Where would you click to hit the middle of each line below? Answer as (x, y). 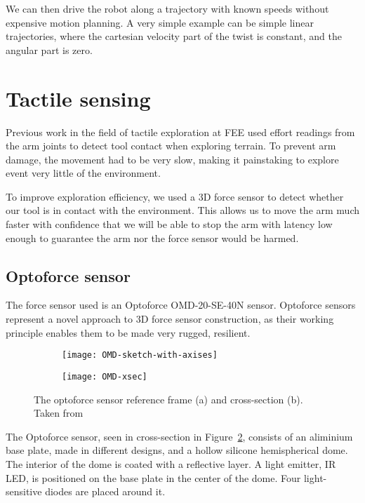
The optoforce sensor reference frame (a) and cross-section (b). (168, 399)
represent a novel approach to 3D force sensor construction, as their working (170, 319)
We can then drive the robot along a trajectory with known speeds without (167, 8)
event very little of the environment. (83, 173)
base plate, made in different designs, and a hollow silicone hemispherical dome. (177, 450)
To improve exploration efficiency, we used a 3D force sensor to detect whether (175, 196)
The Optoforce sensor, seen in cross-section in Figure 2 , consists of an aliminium (179, 436)
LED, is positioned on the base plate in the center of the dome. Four (153, 477)
